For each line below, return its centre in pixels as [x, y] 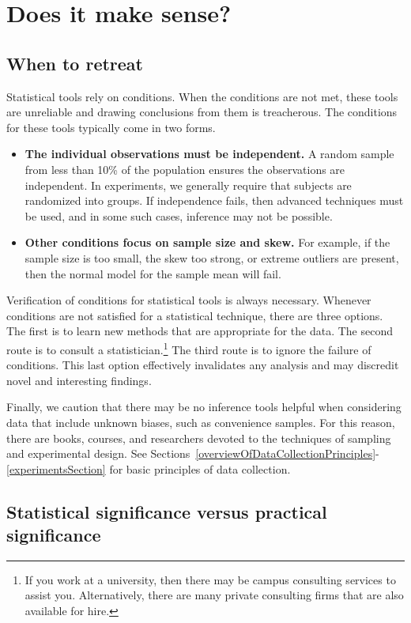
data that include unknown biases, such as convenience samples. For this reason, [201, 422]
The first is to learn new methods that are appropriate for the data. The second [200, 331]
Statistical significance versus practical [167, 511]
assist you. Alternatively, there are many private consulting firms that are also [214, 595]
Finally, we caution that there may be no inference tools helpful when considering [204, 407]
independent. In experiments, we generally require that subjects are [188, 185]
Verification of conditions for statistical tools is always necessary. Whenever [189, 300]
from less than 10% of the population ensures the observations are [185, 169]
